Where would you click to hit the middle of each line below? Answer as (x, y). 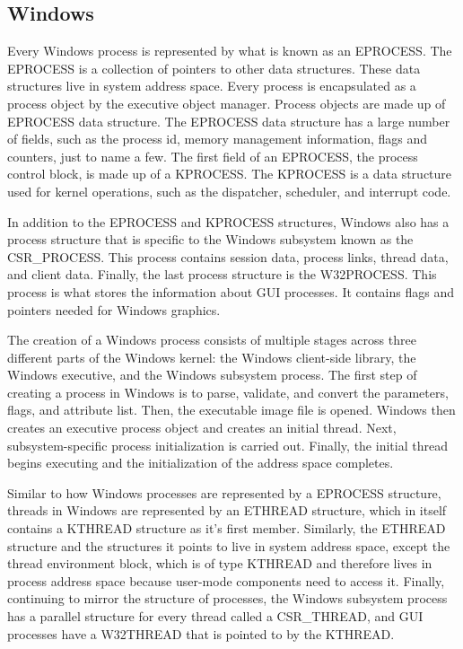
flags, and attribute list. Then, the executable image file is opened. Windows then (231, 410)
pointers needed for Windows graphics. (114, 309)
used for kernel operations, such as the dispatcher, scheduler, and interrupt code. (229, 191)
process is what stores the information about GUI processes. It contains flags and (231, 291)
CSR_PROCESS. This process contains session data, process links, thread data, (228, 256)
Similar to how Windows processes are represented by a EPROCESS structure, (224, 492)
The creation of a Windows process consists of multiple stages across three (212, 340)
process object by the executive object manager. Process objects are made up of (227, 103)
